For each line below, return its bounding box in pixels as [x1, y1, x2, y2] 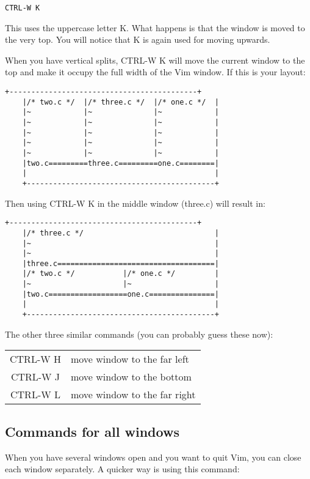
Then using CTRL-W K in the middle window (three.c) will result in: [5, 196, 265, 209]
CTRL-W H [10, 352, 61, 366]
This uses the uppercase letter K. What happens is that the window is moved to [5, 21, 305, 34]
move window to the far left [70, 352, 189, 366]
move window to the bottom [70, 369, 192, 384]
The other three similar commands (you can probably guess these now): [5, 327, 273, 340]
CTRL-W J [10, 369, 60, 384]
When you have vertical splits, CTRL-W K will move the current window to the [5, 53, 305, 66]
